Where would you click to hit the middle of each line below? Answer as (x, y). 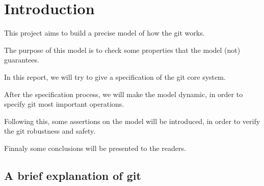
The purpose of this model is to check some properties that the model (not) (122, 50)
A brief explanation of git (73, 175)
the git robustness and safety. (50, 131)
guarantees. (22, 60)
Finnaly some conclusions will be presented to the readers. (95, 148)
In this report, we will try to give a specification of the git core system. (115, 76)
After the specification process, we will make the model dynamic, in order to (124, 94)
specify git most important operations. (64, 104)
